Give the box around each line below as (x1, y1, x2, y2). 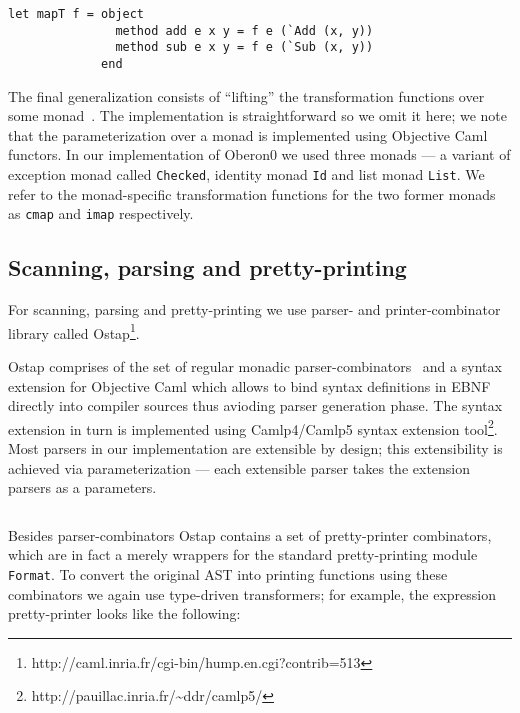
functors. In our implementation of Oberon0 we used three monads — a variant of (8, 144, 511, 165)
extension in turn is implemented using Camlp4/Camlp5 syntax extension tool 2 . (8, 415, 498, 439)
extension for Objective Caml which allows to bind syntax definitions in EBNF (8, 375, 491, 396)
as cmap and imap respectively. (8, 203, 194, 224)
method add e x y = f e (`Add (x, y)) (115, 23, 374, 38)
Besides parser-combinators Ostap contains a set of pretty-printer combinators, (8, 524, 492, 545)
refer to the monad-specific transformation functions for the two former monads (8, 183, 496, 204)
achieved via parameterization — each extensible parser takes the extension (8, 457, 471, 478)
